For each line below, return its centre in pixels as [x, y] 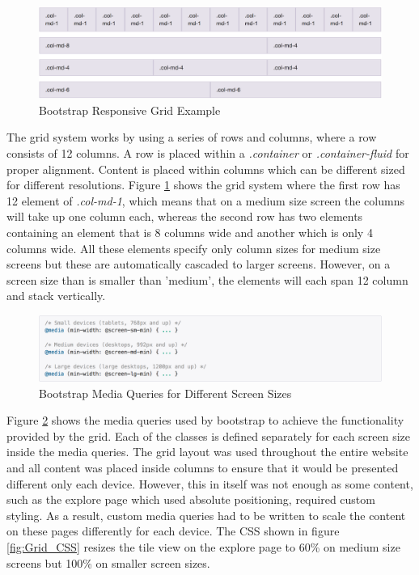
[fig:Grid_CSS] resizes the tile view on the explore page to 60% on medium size [203, 546]
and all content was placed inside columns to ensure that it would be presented [203, 467]
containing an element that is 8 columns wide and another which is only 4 [190, 233]
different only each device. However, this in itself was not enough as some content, [210, 483]
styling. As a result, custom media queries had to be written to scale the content [206, 515]
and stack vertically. [56, 296]
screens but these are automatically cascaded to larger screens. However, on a [199, 264]
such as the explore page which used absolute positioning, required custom [191, 499]
